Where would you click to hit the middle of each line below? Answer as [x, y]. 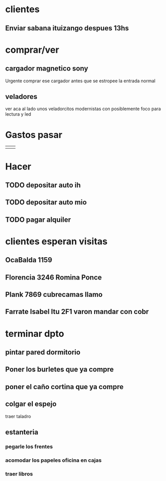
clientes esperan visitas [56, 241]
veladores [22, 97]
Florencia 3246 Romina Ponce [54, 277]
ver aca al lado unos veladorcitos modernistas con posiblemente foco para [83, 109]
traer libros [19, 474]
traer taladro [18, 416]
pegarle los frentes [29, 446]
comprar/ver [32, 50]
